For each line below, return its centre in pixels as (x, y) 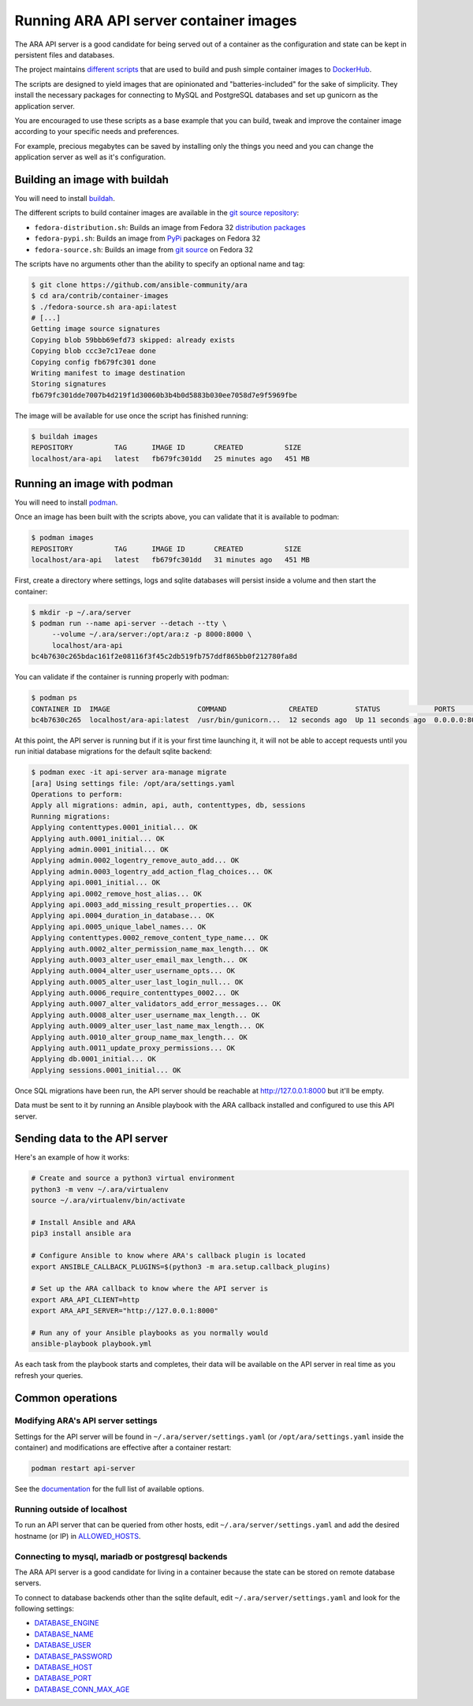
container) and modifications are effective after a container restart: (123, 1447)
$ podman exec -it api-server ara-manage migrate (129, 772)
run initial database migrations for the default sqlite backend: (113, 751)
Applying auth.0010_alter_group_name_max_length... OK (139, 1037)
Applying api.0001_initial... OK (96, 883)
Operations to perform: (77, 795)
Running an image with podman (94, 484)
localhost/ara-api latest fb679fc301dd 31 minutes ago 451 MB (171, 560)
